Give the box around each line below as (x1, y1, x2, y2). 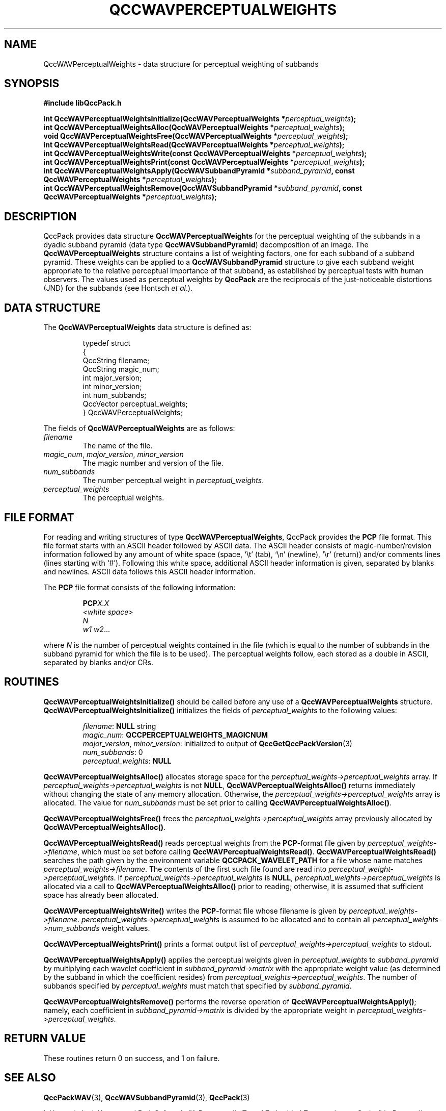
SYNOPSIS (4, 77, 60, 90)
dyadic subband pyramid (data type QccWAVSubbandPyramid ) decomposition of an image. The (43, 240, 369, 249)
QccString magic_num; (82, 365, 159, 374)
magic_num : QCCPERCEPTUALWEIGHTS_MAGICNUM (82, 730, 268, 739)
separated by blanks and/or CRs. (43, 658, 153, 667)
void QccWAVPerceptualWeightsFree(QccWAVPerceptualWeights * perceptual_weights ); (43, 132, 348, 141)
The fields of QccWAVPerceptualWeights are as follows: (43, 424, 235, 433)
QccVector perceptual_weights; (82, 399, 188, 409)
